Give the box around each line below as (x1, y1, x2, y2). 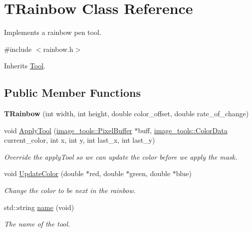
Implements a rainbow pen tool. (4, 27, 101, 37)
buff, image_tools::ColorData (138, 125, 228, 135)
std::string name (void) (4, 202, 74, 212)
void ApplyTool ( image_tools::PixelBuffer (4, 125, 132, 135)
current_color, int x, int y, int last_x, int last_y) (4, 135, 155, 145)
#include (4, 43, 32, 54)
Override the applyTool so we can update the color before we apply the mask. (4, 151, 238, 162)
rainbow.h (43, 43, 73, 54)
